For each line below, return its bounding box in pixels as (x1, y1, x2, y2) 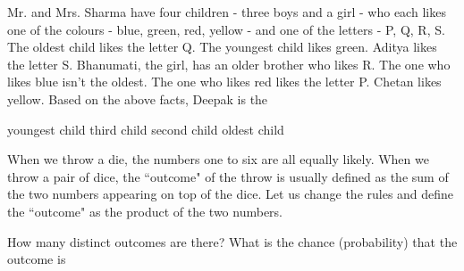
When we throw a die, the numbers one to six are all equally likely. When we (7, 150, 429, 168)
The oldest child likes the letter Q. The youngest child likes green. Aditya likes (7, 37, 437, 56)
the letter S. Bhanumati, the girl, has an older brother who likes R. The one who (7, 54, 451, 73)
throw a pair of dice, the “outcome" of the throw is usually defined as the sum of (7, 167, 449, 185)
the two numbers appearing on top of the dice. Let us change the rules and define (7, 185, 454, 203)
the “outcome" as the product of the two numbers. (7, 201, 283, 220)
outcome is (7, 250, 66, 268)
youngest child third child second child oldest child (7, 119, 284, 138)
